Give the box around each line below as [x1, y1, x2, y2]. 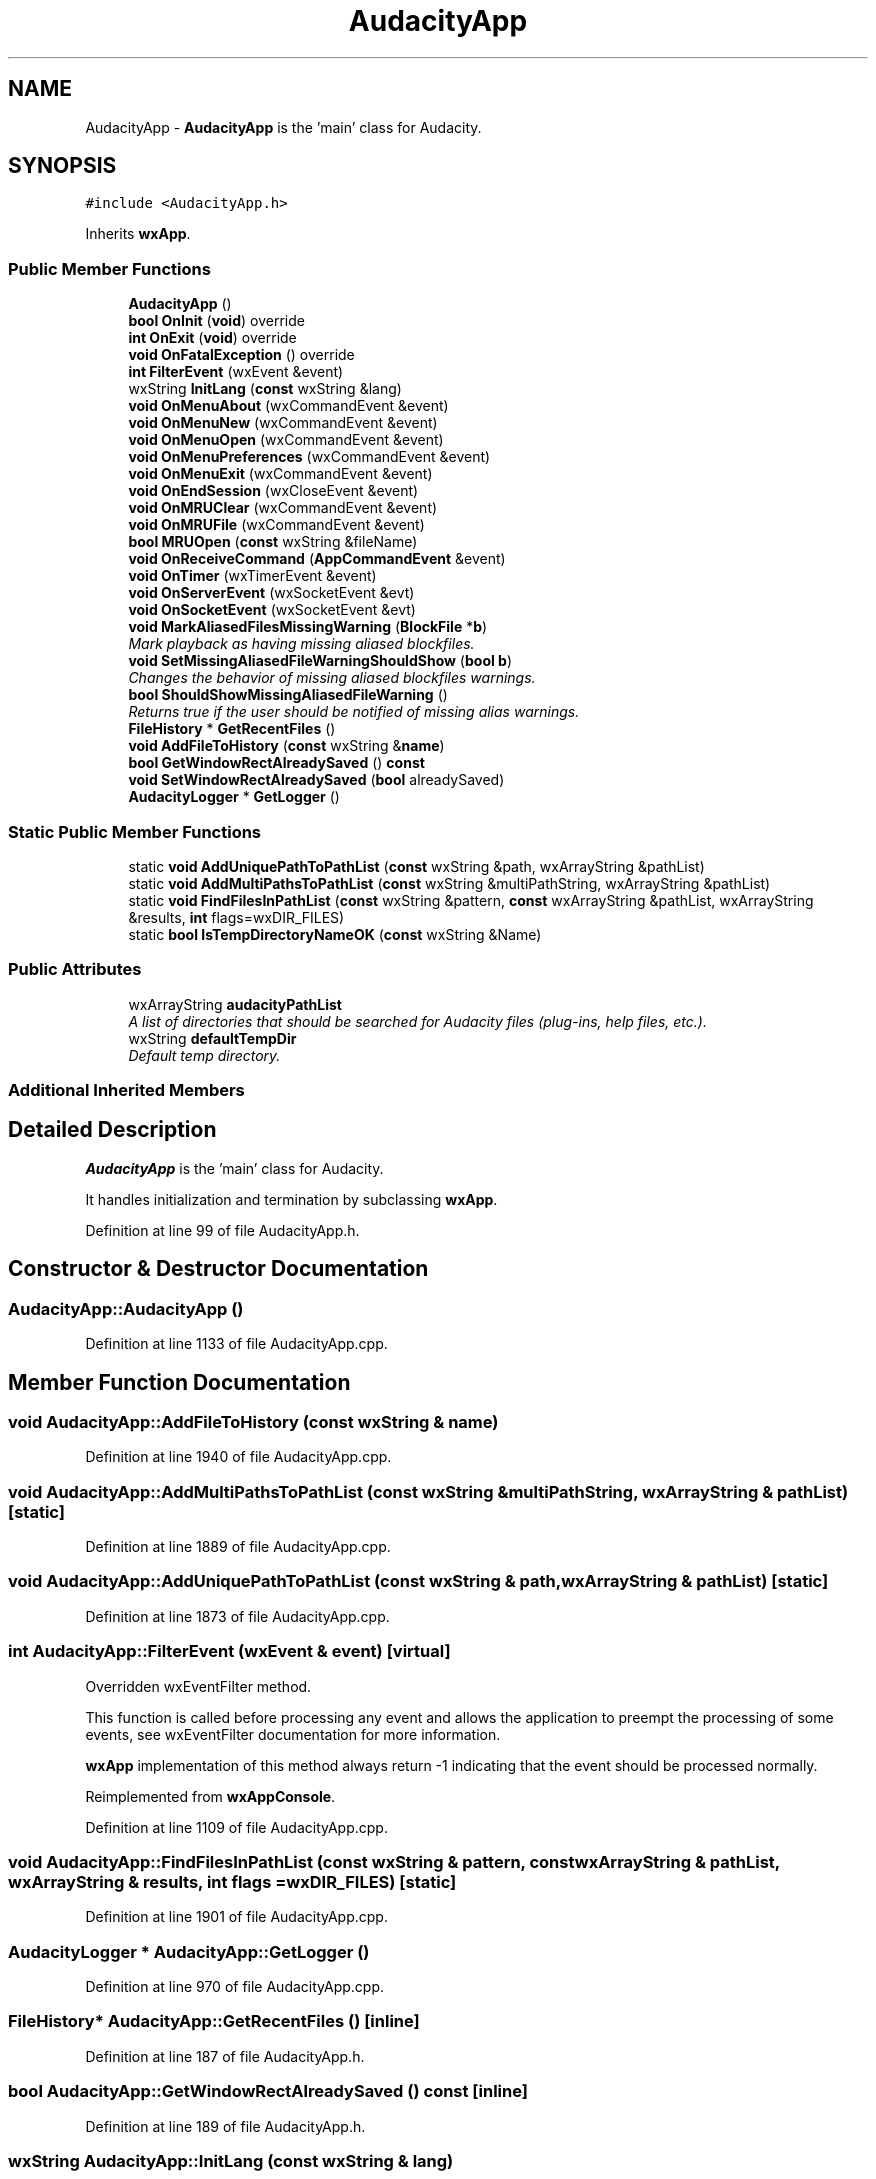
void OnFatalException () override [128, 346, 355, 364]
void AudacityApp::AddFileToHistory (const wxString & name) [8, 1411, 499, 1432]
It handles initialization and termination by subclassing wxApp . [85, 1190, 498, 1208]
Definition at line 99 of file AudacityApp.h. [85, 1221, 360, 1239]
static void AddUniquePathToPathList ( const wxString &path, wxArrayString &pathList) [128, 857, 705, 875]
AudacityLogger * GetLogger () [128, 788, 340, 806]
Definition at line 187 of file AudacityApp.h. [85, 2047, 365, 2065]
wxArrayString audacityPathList [128, 995, 342, 1013]
